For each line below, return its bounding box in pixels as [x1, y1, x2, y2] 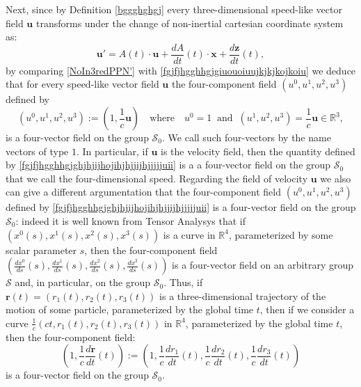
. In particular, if [77, 143, 148, 158]
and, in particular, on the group [15, 275, 151, 290]
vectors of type [6, 143, 69, 158]
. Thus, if [163, 275, 203, 290]
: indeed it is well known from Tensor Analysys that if [15, 214, 246, 228]
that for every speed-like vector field [6, 77, 159, 91]
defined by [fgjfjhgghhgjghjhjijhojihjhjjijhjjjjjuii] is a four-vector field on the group [6, 200, 356, 214]
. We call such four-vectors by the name [162, 130, 331, 145]
